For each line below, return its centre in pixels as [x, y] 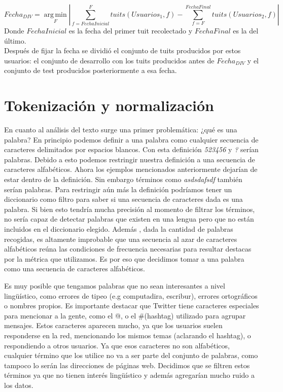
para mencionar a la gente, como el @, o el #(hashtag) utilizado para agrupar [125, 315]
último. [15, 40]
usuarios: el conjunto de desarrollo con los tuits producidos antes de [109, 60]
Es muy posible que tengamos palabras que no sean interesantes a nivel [115, 286]
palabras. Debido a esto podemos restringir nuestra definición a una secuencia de [130, 159]
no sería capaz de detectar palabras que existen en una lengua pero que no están [129, 219]
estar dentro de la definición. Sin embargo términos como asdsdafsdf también [123, 179]
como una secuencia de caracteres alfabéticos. [75, 269]
